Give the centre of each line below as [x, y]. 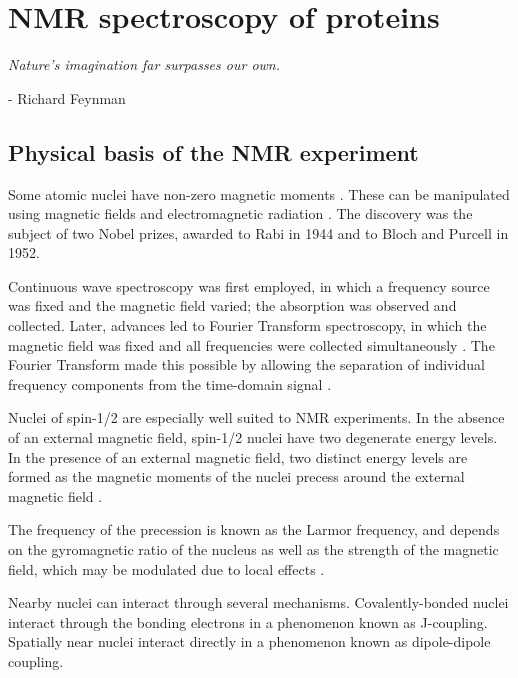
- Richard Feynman [67, 97]
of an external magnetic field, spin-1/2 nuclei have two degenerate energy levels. [253, 437]
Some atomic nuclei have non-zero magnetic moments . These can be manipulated [259, 193]
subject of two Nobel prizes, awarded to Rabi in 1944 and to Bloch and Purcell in [258, 232]
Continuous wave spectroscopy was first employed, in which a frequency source [249, 285]
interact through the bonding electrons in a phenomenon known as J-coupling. [248, 621]
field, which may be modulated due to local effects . [166, 568]
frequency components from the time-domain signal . [170, 383]
